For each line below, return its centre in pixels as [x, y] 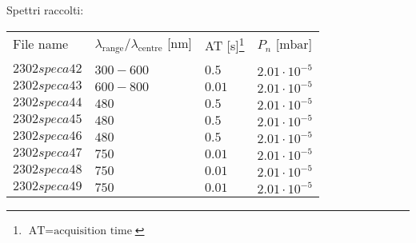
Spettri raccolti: [45, 10]
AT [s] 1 [225, 44]
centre [150, 49]
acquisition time [93, 231]
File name [41, 44]
